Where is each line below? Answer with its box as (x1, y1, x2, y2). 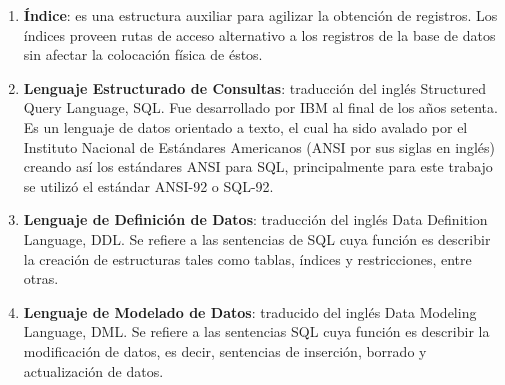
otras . (23, 268, 59, 289)
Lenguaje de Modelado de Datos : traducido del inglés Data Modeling (23, 301, 477, 322)
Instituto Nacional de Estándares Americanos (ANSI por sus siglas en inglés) (23, 136, 495, 157)
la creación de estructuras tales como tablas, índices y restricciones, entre (23, 248, 472, 269)
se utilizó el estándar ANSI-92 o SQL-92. (23, 175, 274, 196)
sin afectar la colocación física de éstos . (23, 44, 263, 65)
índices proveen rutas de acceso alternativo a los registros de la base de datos (23, 24, 496, 45)
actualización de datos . (23, 360, 164, 381)
